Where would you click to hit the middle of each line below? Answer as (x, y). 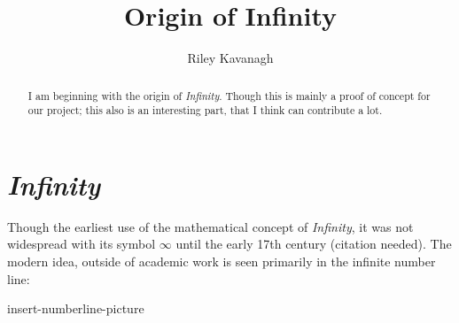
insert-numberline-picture (76, 308)
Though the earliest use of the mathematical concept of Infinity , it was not (210, 226)
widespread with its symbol (82, 244)
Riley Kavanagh (230, 58)
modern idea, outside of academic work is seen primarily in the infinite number (222, 261)
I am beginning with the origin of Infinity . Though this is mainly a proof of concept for (229, 95)
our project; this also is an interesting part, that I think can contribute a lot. (205, 110)
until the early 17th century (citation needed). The (314, 244)
